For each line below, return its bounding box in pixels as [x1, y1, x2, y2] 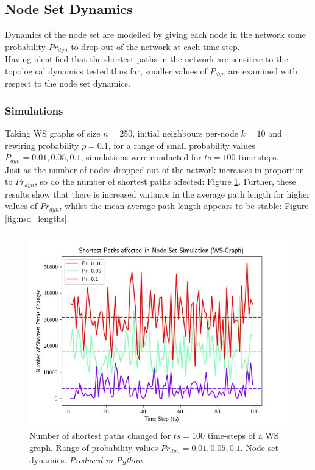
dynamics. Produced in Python [29, 454, 143, 466]
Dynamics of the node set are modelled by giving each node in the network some [5, 28, 306, 41]
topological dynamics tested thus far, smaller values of [5, 64, 207, 77]
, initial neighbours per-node [132, 127, 238, 140]
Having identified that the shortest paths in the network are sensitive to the [5, 52, 288, 65]
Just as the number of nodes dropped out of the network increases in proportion [5, 163, 305, 176]
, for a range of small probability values [108, 138, 255, 151]
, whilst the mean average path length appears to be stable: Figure [59, 199, 309, 212]
